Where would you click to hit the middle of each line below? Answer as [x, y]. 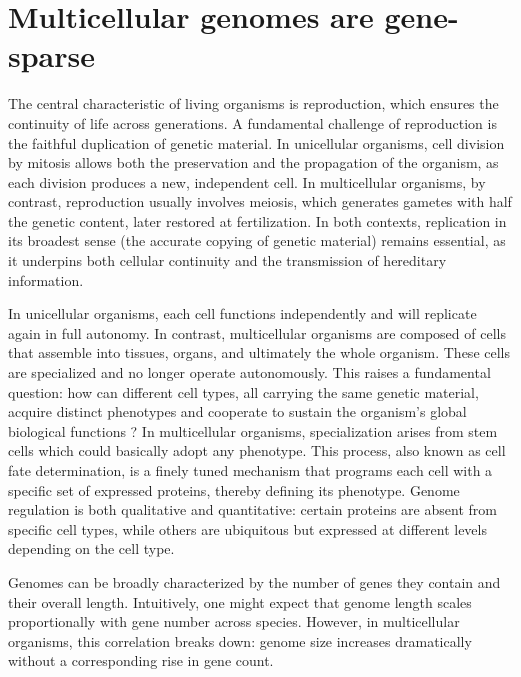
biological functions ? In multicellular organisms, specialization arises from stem [253, 430]
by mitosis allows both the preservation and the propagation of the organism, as [253, 162]
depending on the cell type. [91, 548]
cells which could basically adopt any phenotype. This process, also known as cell [257, 450]
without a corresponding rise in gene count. [141, 660]
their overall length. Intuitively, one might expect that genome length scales [240, 601]
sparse [51, 55]
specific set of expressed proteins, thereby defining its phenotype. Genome [234, 489]
